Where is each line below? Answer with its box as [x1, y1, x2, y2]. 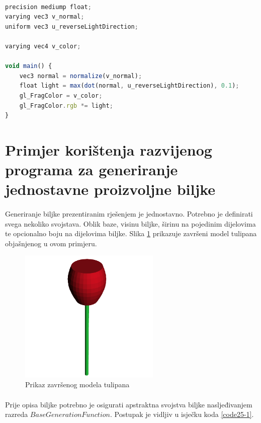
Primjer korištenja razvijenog [5, 139, 212, 160]
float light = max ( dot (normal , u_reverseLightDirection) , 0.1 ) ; [19, 82, 239, 90]
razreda [5, 409, 28, 419]
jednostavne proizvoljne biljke [5, 179, 216, 199]
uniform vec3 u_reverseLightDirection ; [5, 23, 138, 30]
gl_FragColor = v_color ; [19, 92, 103, 99]
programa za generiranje [5, 159, 178, 180]
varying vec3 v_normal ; [5, 13, 84, 21]
